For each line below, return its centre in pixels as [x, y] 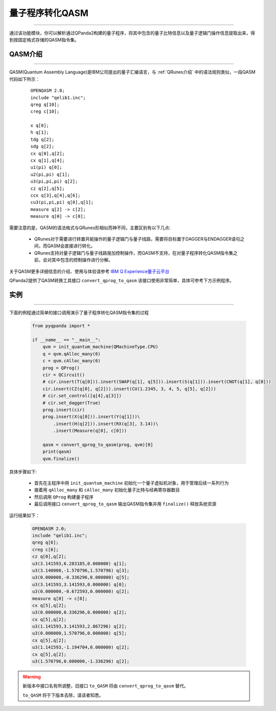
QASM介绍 [26, 54]
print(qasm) [57, 452]
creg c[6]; [45, 549]
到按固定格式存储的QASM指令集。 [44, 39]
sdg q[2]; [42, 147]
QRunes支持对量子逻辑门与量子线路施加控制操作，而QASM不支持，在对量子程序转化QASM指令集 [134, 253]
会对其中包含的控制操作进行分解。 [78, 260]
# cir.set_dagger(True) [71, 403]
